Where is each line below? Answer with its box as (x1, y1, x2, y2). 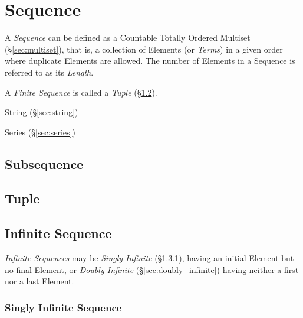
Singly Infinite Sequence (5, 300, 122, 314)
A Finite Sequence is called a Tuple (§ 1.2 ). (5, 86, 157, 98)
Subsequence (5, 154, 84, 173)
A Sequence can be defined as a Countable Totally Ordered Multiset (5, 31, 251, 44)
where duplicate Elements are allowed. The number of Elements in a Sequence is (5, 54, 295, 67)
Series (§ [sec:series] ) (5, 125, 75, 138)
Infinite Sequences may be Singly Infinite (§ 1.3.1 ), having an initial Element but (5, 252, 294, 264)
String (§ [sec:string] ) (5, 106, 78, 118)
